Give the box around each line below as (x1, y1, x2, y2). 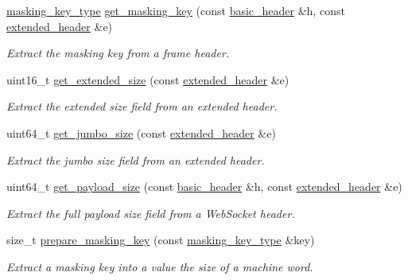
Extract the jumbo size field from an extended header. (6, 151, 265, 168)
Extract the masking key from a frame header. (6, 45, 230, 61)
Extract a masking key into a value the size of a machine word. (6, 258, 313, 274)
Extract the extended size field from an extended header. (6, 98, 278, 115)
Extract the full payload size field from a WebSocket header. (6, 204, 295, 221)
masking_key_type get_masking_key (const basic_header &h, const (6, 2, 345, 18)
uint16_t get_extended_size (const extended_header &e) (6, 71, 289, 87)
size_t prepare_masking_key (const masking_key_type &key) (6, 231, 315, 248)
